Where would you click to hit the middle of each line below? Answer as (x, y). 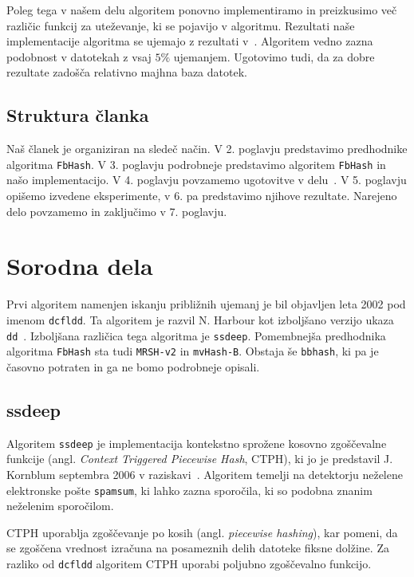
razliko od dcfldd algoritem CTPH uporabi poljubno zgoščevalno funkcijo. (189, 563)
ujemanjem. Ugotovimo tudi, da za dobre (274, 56)
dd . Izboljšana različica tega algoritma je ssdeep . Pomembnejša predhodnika (196, 335)
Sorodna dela (80, 266)
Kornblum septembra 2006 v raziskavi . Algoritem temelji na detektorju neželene (205, 474)
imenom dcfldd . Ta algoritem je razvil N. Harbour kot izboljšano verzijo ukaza (200, 319)
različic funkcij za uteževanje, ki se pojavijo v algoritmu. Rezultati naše (181, 25)
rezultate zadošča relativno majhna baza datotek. (127, 72)
